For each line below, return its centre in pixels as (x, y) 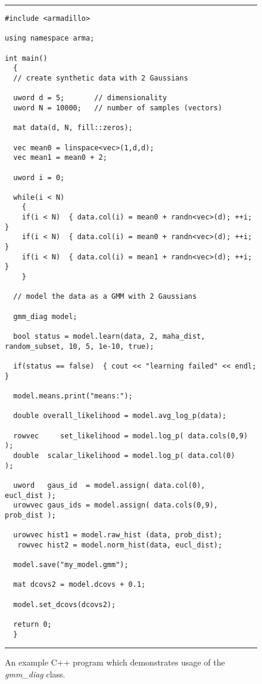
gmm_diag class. (35, 674)
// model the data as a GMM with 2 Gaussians (105, 297)
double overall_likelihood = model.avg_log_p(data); (120, 416)
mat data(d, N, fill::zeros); (73, 128)
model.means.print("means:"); (73, 396)
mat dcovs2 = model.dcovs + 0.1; (79, 585)
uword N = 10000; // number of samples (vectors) (118, 108)
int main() (26, 58)
